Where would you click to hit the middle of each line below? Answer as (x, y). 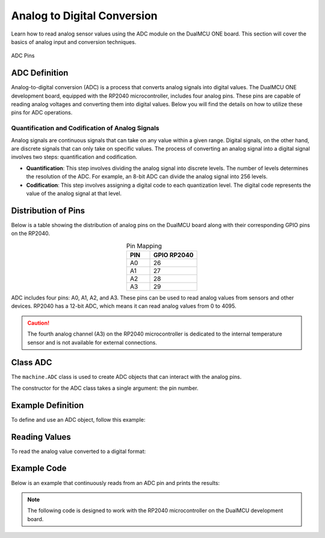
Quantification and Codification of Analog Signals (85, 128)
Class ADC (32, 362)
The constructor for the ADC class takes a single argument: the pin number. (105, 388)
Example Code (39, 468)
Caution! (39, 323)
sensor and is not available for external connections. (92, 342)
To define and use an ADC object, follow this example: (78, 419)
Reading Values (41, 437)
